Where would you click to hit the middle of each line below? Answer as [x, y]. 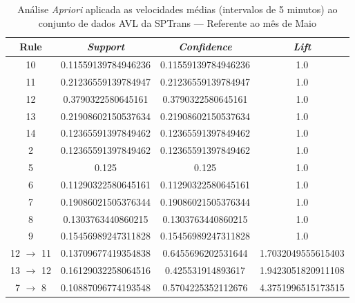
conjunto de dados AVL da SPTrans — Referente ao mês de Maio [177, 22]
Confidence [205, 47]
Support [106, 47]
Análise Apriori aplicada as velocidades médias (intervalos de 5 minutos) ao [177, 9]
